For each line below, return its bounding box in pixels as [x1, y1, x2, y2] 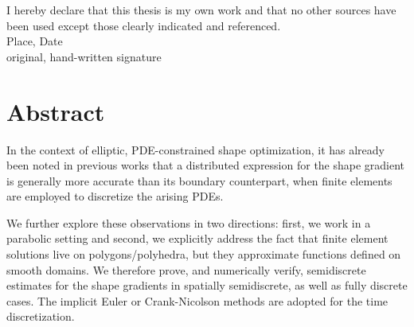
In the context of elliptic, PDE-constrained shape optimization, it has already [6, 141, 385, 158]
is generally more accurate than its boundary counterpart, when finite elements [6, 172, 393, 189]
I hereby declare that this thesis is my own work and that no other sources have [6, 2, 396, 18]
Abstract [6, 95, 105, 127]
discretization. [6, 308, 75, 325]
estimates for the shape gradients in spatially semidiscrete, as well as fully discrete [6, 277, 408, 294]
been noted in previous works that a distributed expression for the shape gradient [6, 157, 405, 173]
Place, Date [6, 33, 63, 49]
